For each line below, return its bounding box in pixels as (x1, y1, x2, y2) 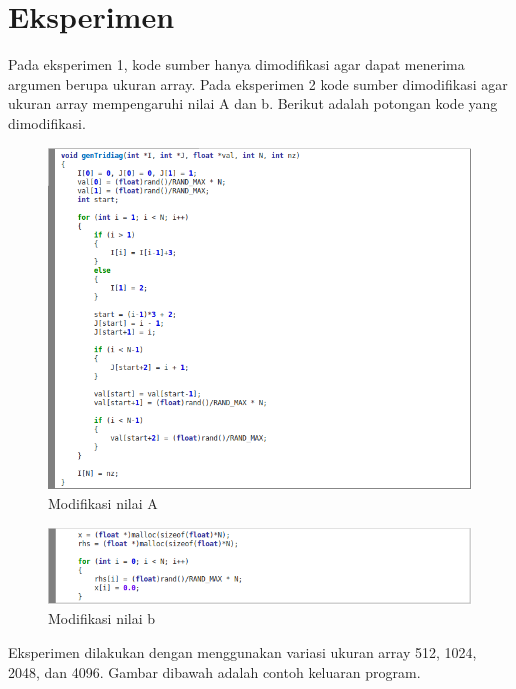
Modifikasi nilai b (48, 608, 156, 629)
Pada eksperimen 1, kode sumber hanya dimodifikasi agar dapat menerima (8, 54, 465, 75)
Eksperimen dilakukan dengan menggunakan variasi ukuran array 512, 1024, (8, 641, 477, 662)
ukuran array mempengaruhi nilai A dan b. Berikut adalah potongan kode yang (8, 93, 498, 114)
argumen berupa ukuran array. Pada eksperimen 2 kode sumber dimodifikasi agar (8, 73, 508, 94)
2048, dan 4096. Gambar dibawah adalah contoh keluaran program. (8, 661, 421, 682)
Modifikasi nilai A (48, 493, 158, 514)
